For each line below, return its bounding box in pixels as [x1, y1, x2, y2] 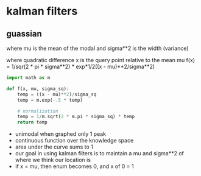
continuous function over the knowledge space [15, 137, 134, 144]
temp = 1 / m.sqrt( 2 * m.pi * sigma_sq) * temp [17, 114, 135, 120]
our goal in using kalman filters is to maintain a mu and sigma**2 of [15, 150, 184, 157]
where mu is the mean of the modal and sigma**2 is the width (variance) [6, 44, 189, 52]
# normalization [17, 108, 59, 114]
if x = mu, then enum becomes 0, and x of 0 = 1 [15, 163, 134, 170]
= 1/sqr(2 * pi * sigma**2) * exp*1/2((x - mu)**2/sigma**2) [6, 63, 155, 70]
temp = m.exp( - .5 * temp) [17, 97, 83, 103]
